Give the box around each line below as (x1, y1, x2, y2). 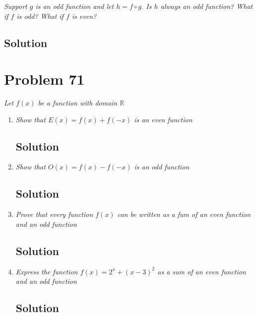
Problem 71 (4, 69, 85, 89)
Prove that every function (15, 209, 93, 219)
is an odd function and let (35, 1, 114, 11)
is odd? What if (16, 10, 64, 21)
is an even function (134, 114, 193, 124)
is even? (71, 10, 97, 21)
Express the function (15, 266, 78, 276)
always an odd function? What (160, 1, 253, 11)
